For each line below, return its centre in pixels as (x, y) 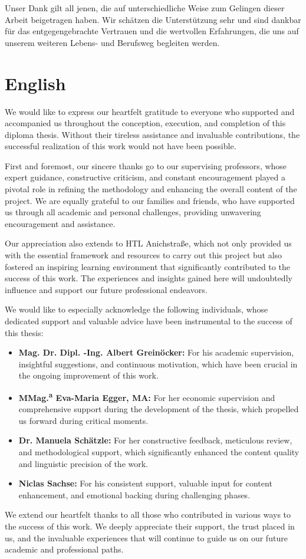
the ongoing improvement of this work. (88, 375)
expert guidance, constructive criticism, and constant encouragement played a (145, 177)
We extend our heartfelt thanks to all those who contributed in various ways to (148, 514)
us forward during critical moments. (83, 420)
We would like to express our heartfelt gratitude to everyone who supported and (150, 111)
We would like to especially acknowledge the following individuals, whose (136, 309)
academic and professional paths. (64, 549)
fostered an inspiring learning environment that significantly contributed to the (147, 266)
